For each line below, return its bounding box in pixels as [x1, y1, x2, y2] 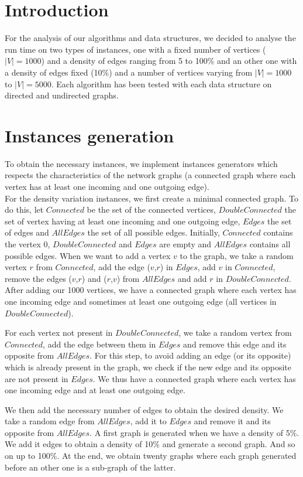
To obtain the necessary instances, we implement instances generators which [5, 157, 278, 169]
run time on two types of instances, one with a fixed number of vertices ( [5, 43, 266, 55]
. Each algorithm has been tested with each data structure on [51, 77, 272, 90]
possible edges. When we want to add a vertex [5, 249, 171, 261]
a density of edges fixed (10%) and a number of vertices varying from [5, 66, 253, 78]
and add [177, 272, 207, 284]
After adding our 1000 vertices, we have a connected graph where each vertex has [5, 284, 297, 296]
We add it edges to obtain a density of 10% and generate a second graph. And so [5, 438, 295, 450]
